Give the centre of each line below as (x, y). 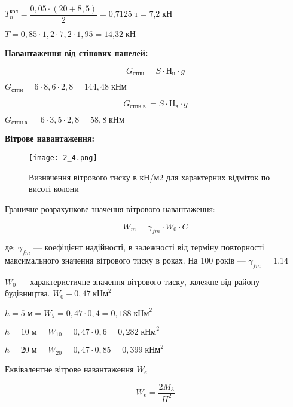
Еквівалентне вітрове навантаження (69, 368)
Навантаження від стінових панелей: (77, 53)
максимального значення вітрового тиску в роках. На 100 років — (125, 260)
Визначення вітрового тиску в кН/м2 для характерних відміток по (149, 177)
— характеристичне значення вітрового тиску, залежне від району (139, 281)
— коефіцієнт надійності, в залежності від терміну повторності (149, 247)
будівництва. (28, 293)
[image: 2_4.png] (63, 158)
